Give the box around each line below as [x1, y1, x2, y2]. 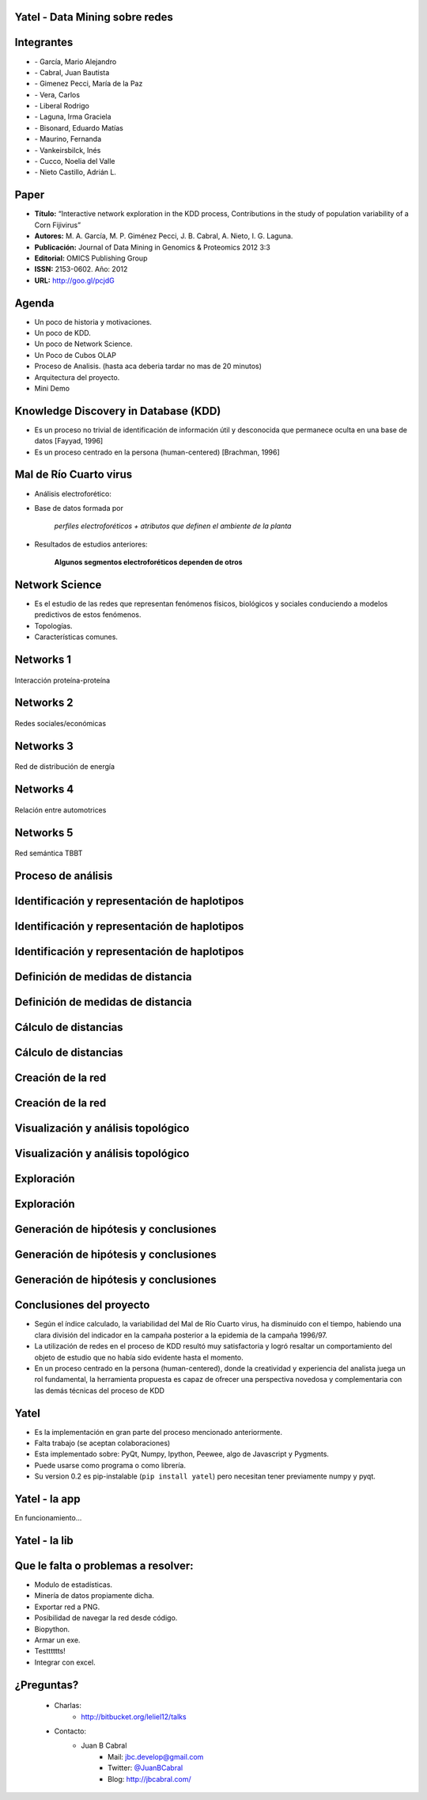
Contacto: [54, 1726, 87, 1736]
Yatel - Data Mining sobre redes [14, 10, 173, 24]
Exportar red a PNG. [34, 1602, 100, 1612]
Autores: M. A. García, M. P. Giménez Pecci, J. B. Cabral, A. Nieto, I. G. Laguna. [34, 231, 293, 241]
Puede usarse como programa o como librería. [34, 1460, 186, 1470]
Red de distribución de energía [14, 762, 115, 771]
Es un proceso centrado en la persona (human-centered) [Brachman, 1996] [34, 447, 280, 457]
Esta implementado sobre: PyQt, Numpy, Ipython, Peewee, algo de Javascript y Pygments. [34, 1449, 330, 1459]
